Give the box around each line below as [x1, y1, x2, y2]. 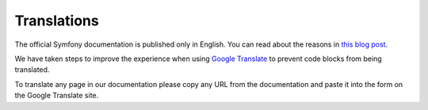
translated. [14, 65, 50, 74]
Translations [14, 12, 99, 29]
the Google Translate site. [14, 91, 99, 101]
